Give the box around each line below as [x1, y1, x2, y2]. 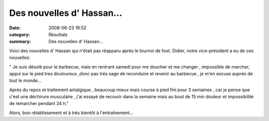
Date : [9, 25, 21, 31]
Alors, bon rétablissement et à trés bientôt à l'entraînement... [9, 110, 134, 116]
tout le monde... [9, 77, 42, 84]
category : [9, 31, 30, 37]
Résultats [48, 31, 68, 37]
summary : [9, 39, 31, 45]
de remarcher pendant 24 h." [9, 101, 69, 107]
